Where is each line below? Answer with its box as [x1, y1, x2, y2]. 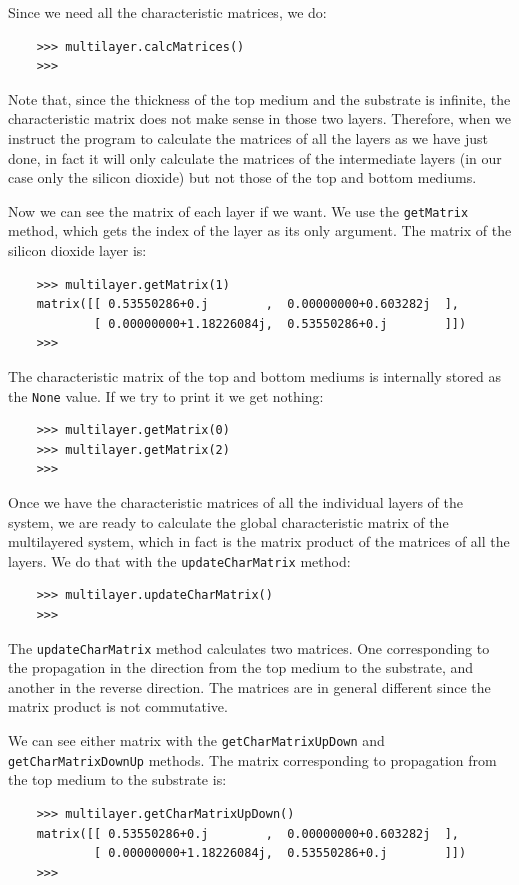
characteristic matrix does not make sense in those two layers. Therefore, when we [8, 108, 512, 129]
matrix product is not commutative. [8, 696, 228, 717]
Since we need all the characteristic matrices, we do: [8, 2, 327, 22]
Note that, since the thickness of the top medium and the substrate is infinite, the [8, 88, 511, 109]
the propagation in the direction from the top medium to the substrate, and [8, 657, 474, 678]
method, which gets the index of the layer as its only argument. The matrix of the [8, 220, 512, 241]
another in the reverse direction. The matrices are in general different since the [8, 676, 491, 697]
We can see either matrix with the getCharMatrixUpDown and [8, 730, 385, 751]
